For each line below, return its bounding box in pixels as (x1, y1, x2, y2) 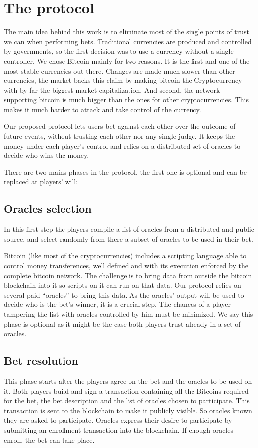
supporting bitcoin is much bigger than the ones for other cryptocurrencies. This (4, 94, 249, 105)
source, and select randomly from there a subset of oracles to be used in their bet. (4, 233, 253, 244)
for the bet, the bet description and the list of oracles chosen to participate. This (4, 395, 250, 406)
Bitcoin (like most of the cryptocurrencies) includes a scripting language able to (4, 250, 247, 261)
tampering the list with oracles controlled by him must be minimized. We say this (4, 308, 253, 319)
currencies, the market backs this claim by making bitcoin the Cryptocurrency (4, 75, 242, 85)
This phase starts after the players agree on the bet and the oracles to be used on (4, 375, 252, 386)
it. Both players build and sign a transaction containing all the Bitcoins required (4, 385, 249, 396)
